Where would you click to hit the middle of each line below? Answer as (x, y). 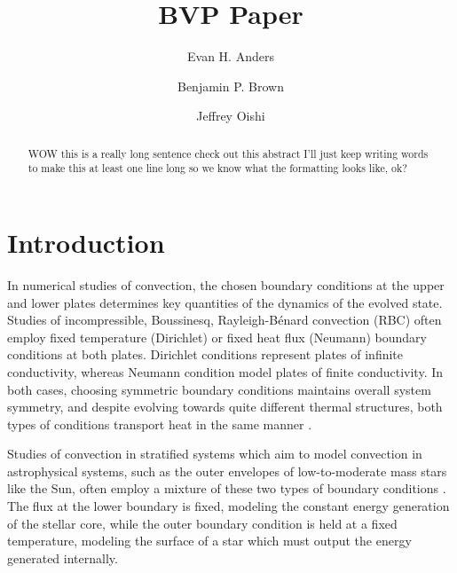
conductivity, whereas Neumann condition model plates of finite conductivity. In (225, 371)
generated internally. (63, 557)
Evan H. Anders (231, 56)
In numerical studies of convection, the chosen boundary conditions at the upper (226, 284)
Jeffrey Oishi (231, 116)
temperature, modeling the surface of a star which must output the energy (209, 541)
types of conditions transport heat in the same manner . (160, 424)
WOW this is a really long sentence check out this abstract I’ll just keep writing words (228, 153)
